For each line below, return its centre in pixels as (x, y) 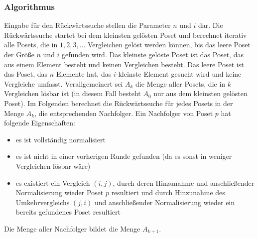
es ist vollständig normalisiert (61, 139)
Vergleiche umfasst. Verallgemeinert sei (64, 83)
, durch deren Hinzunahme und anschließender (184, 182)
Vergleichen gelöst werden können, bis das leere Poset (169, 45)
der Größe (19, 54)
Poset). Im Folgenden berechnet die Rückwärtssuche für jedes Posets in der (119, 103)
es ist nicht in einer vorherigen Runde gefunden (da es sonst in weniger (124, 156)
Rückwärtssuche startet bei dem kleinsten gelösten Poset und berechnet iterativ (126, 35)
